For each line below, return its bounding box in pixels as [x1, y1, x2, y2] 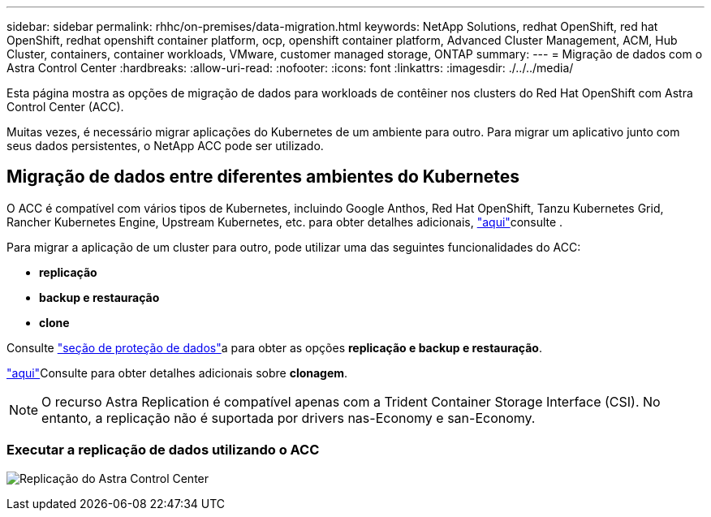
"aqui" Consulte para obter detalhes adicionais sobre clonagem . [6, 365, 348, 380]
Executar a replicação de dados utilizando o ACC [6, 442, 320, 459]
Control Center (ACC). [6, 100, 124, 114]
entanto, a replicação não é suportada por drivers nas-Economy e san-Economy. [41, 409, 536, 426]
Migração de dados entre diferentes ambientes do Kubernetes [6, 166, 520, 187]
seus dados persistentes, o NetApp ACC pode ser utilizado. [6, 139, 324, 153]
